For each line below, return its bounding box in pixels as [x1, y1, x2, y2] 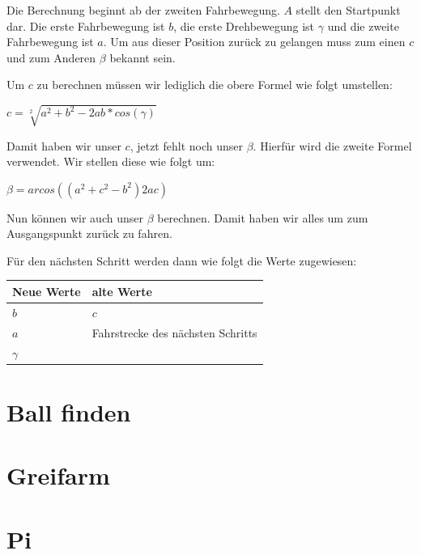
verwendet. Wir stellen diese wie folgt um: [6, 153, 215, 170]
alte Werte [91, 282, 152, 299]
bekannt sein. [109, 49, 176, 66]
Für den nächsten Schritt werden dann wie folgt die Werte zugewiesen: [6, 252, 357, 269]
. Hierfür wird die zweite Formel [253, 137, 412, 154]
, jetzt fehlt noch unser [130, 137, 243, 154]
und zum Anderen [6, 49, 96, 66]
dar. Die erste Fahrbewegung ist [6, 17, 165, 34]
